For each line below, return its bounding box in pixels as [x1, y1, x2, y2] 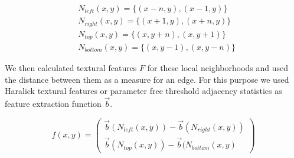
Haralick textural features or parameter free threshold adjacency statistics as [5, 85, 282, 97]
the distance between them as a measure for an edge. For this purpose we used [5, 73, 289, 85]
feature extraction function [5, 98, 102, 110]
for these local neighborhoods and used [147, 62, 289, 74]
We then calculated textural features [5, 62, 137, 74]
